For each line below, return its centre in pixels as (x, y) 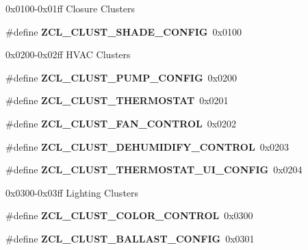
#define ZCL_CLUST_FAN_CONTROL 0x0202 (121, 123)
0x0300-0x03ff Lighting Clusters (72, 192)
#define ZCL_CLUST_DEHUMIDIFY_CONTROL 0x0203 (147, 146)
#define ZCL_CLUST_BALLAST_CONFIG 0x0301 (130, 238)
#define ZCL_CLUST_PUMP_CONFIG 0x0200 (121, 77)
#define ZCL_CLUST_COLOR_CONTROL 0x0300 (129, 215)
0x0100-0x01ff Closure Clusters (70, 8)
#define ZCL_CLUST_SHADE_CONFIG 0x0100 (124, 31)
